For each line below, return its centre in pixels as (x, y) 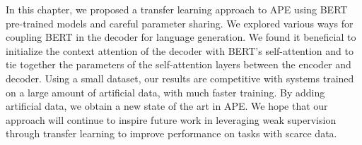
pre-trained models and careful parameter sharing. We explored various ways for (180, 23)
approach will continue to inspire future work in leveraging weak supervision (171, 119)
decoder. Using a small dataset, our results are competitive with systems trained (180, 78)
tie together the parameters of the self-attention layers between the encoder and (179, 64)
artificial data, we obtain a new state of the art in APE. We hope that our (167, 106)
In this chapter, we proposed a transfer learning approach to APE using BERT (177, 9)
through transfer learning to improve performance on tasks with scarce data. (171, 133)
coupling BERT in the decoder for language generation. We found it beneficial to (181, 37)
